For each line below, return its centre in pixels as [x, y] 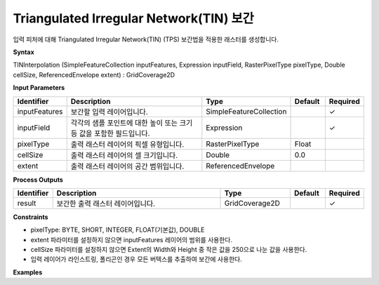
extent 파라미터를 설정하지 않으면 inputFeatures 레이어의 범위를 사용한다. [132, 239]
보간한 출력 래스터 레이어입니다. [106, 204]
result [27, 203]
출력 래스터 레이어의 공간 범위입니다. [127, 166]
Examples [28, 272]
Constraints [31, 217]
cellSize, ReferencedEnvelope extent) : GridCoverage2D [94, 74]
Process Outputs [38, 180]
